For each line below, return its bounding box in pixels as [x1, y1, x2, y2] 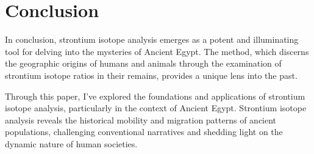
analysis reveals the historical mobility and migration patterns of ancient [5, 113, 277, 126]
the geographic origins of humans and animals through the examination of [5, 57, 282, 70]
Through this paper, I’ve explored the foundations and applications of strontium [5, 89, 305, 102]
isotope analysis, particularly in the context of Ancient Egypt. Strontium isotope [5, 101, 307, 114]
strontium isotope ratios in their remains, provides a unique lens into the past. [5, 68, 298, 81]
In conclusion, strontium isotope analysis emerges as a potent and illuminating [5, 33, 299, 46]
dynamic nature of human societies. [5, 137, 138, 150]
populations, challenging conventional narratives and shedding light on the [5, 125, 283, 138]
